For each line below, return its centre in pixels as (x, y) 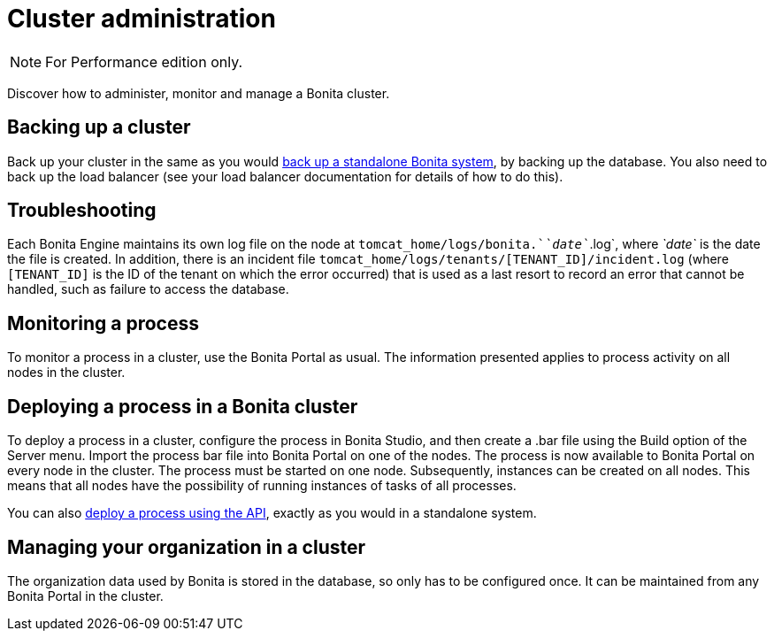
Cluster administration (142, 19)
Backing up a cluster (99, 127)
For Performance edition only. (144, 61)
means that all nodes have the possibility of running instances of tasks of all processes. (262, 486)
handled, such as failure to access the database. (148, 289)
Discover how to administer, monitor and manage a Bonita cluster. (199, 93)
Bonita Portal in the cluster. (85, 596)
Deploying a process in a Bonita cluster (183, 406)
